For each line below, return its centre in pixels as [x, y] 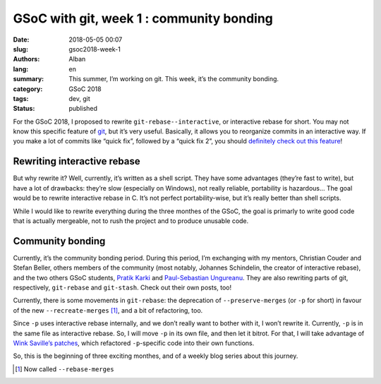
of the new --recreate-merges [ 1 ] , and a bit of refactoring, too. [108, 310]
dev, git [80, 98]
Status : [24, 109]
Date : [21, 40]
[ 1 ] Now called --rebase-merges [65, 369]
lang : [21, 69]
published [83, 109]
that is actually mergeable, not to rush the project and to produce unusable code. [131, 221]
